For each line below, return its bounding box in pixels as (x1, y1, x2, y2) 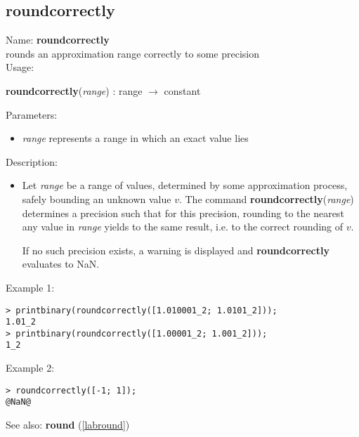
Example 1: (6, 280, 55, 294)
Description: (6, 154, 58, 169)
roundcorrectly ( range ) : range (6, 83, 143, 98)
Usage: (6, 60, 34, 74)
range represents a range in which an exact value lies (22, 131, 249, 145)
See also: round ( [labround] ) (6, 417, 130, 432)
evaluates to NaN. (22, 256, 100, 271)
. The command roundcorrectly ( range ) (178, 191, 354, 206)
